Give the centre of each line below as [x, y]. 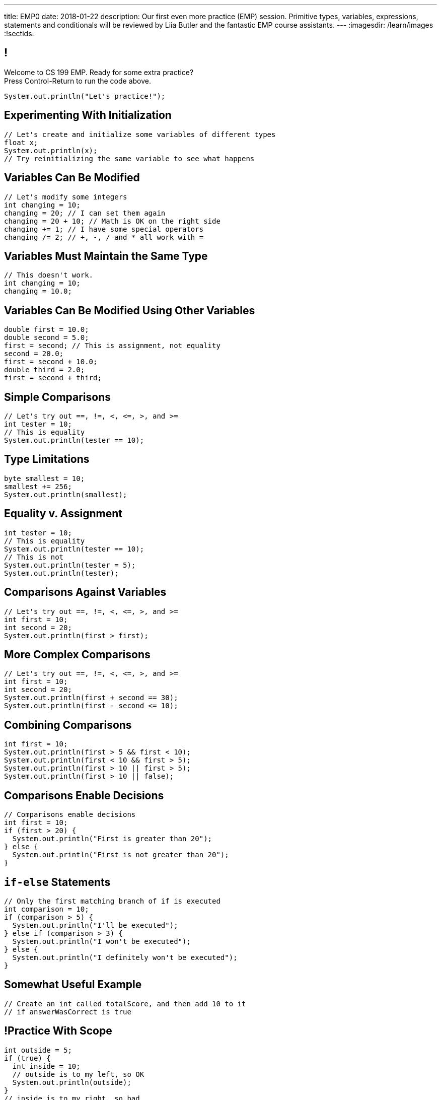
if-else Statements [57, 882]
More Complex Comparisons [77, 655]
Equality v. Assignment [63, 514]
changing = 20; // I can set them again [85, 213]
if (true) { [27, 1058]
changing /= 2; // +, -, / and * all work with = [104, 237]
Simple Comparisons [58, 397]
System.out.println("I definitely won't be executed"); [125, 957]
